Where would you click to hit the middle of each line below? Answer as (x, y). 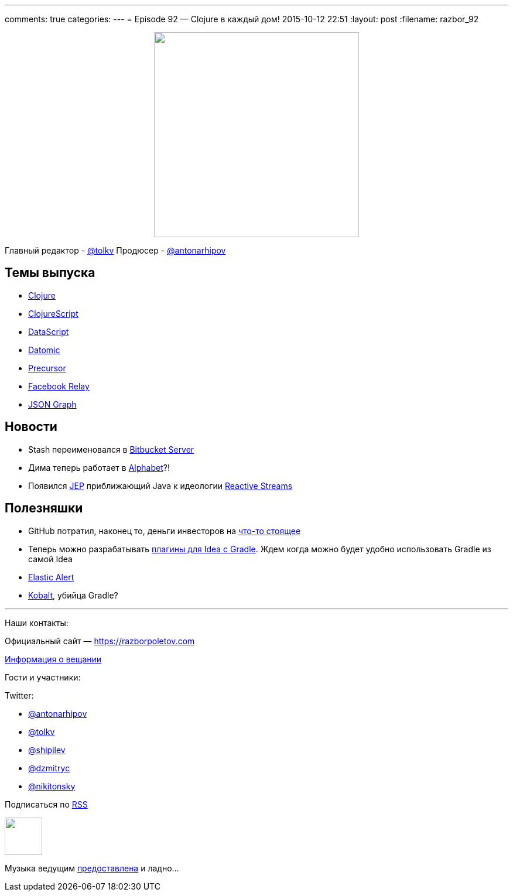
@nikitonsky (52, 786)
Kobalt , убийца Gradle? (73, 595)
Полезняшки (44, 508)
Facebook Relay (59, 386)
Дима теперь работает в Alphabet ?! (99, 467)
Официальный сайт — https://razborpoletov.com (100, 641)
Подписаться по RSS (46, 804)
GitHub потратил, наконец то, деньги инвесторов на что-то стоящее (165, 531)
